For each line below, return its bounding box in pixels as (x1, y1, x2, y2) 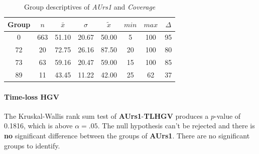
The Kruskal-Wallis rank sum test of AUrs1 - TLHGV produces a (4, 110, 209, 121)
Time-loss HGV (4, 91, 59, 102)
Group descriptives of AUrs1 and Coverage (24, 2, 156, 12)
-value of (214, 110, 241, 121)
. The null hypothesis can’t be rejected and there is (97, 120, 255, 131)
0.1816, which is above (4, 120, 73, 131)
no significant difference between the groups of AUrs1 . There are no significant (4, 130, 250, 141)
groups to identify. (4, 140, 60, 150)
